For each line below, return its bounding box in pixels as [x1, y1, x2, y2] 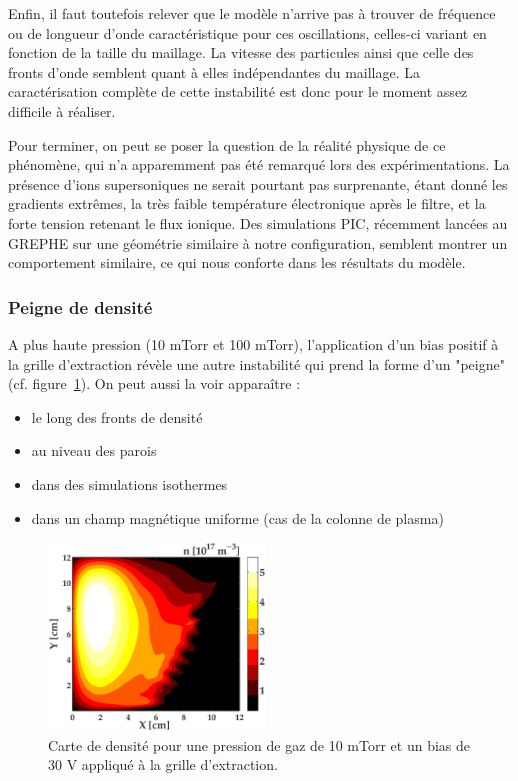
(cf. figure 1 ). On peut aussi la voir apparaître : [8, 373, 301, 394]
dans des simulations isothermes [31, 473, 228, 494]
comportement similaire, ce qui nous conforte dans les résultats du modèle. [8, 252, 466, 273]
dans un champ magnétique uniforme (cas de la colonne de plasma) [31, 507, 444, 528]
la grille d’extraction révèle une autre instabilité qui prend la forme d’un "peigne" [8, 353, 505, 374]
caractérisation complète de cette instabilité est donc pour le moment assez [8, 81, 468, 102]
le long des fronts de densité [31, 406, 203, 427]
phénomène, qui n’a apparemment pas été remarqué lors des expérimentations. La [8, 154, 510, 175]
